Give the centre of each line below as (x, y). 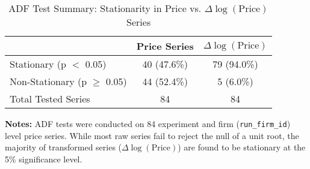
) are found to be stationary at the (242, 147)
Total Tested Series (50, 99)
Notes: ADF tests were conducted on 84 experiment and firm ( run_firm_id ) (148, 123)
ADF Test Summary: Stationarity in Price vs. (105, 8)
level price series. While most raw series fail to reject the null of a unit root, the (152, 135)
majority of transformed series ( (64, 147)
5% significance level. (44, 159)
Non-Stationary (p (48, 81)
